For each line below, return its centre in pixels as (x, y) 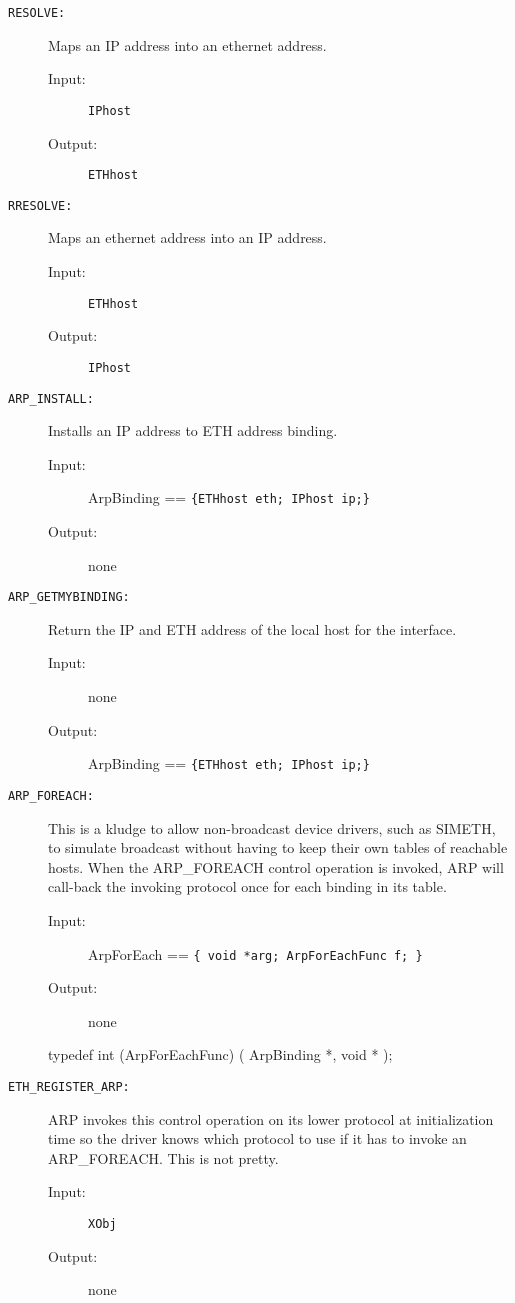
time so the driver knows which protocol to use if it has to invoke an (257, 1138)
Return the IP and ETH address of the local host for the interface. (252, 628)
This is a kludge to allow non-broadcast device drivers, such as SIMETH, (272, 827)
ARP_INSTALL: (51, 398)
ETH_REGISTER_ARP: (69, 1086)
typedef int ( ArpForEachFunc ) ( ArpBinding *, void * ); (220, 1054)
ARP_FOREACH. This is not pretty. (163, 1157)
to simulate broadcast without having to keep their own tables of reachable (278, 847)
